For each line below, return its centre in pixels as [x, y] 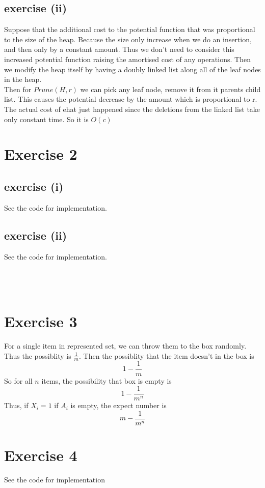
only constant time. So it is [46, 119]
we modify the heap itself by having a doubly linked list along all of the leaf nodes [132, 69]
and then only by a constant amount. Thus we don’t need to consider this [119, 49]
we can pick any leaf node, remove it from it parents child [170, 89]
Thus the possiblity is [38, 355]
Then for [18, 89]
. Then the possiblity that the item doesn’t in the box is [167, 355]
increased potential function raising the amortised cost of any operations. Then [127, 59]
